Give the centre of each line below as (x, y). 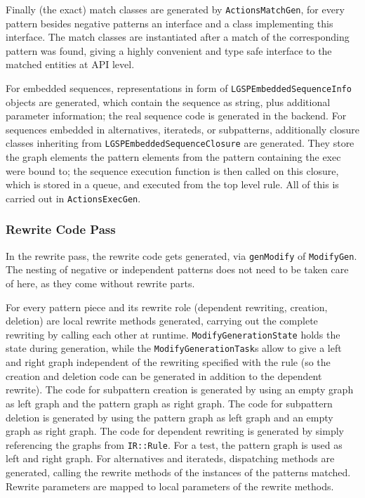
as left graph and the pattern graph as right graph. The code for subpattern (169, 403)
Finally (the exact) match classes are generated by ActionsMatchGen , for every (175, 9)
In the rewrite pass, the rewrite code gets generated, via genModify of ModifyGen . (181, 255)
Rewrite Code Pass (61, 229)
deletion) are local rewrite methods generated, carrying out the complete (162, 321)
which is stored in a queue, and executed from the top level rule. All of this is (172, 184)
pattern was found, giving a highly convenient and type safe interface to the (169, 50)
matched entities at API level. (70, 64)
